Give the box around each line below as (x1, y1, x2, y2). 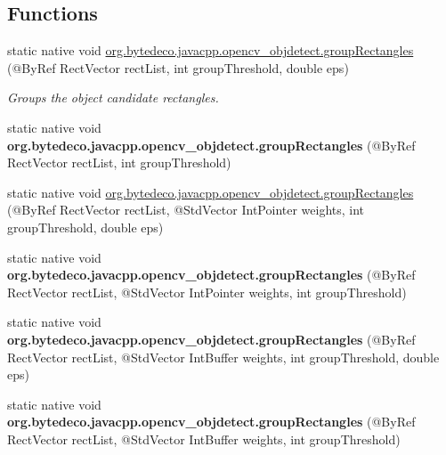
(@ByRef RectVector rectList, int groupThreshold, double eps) (7, 58, 349, 77)
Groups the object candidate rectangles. (7, 88, 219, 107)
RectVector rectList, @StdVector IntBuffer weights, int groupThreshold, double (7, 347, 440, 366)
